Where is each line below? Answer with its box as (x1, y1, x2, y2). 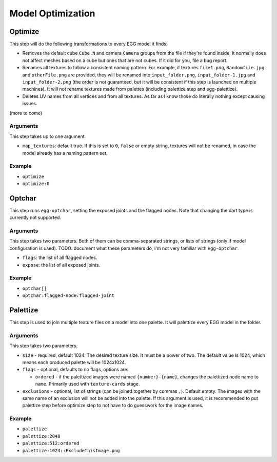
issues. (22, 101, 38, 107)
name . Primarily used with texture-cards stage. (35, 381, 140, 387)
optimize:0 (22, 181, 50, 187)
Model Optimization (9, 8, 95, 19)
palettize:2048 (22, 433, 61, 439)
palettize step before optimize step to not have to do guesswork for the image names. (22, 403, 204, 409)
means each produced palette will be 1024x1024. (22, 359, 126, 365)
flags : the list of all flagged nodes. (22, 254, 97, 261)
